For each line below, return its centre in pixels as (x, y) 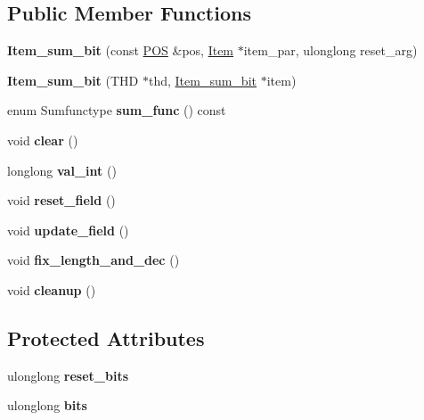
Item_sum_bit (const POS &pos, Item (121, 50)
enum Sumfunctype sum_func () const (117, 110)
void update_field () (68, 230)
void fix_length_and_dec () (94, 260)
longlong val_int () (62, 170)
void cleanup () (52, 289)
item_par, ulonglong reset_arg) (330, 50)
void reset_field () (61, 200)
